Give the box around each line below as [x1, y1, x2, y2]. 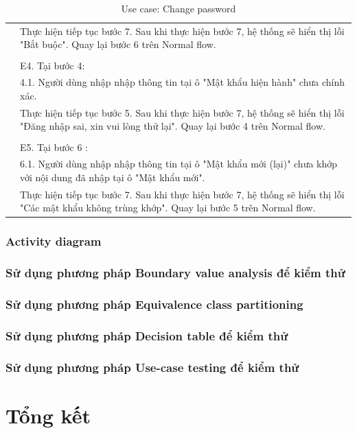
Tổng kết [5, 401, 91, 429]
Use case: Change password [121, 1, 236, 15]
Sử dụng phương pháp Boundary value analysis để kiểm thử [5, 264, 345, 281]
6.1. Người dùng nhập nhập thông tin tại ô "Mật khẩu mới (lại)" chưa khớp [20, 156, 338, 171]
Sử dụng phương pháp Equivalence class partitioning [5, 296, 303, 313]
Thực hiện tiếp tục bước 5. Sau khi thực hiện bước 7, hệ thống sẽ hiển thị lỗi [20, 105, 345, 119]
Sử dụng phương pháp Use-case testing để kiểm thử [5, 358, 299, 375]
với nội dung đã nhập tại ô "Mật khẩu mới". [20, 169, 205, 184]
